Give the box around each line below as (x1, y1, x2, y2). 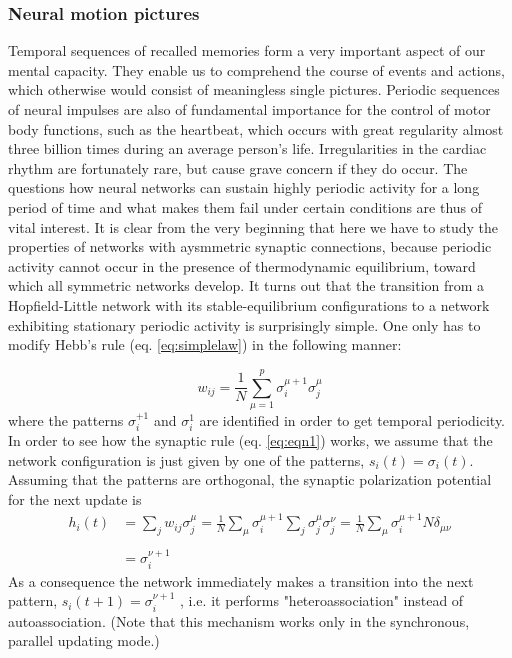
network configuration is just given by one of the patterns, (8, 449, 365, 470)
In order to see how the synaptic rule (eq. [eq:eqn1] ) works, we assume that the (8, 430, 493, 451)
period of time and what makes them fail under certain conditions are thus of (8, 196, 483, 217)
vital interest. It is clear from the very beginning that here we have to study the (8, 216, 499, 237)
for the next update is (8, 489, 142, 510)
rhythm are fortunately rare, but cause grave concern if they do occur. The (8, 157, 468, 178)
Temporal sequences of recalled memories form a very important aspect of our (8, 40, 486, 61)
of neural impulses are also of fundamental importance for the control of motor (8, 99, 491, 119)
